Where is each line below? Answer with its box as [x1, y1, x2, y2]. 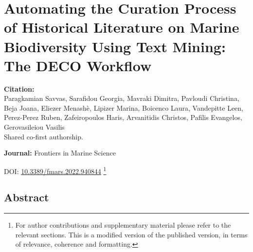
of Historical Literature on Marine [4, 17, 239, 37]
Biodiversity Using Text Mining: [4, 36, 226, 56]
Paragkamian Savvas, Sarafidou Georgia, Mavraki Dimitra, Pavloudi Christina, [4, 93, 239, 103]
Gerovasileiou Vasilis [4, 122, 65, 132]
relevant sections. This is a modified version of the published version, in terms [15, 229, 248, 239]
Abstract [4, 190, 49, 205]
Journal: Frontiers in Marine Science [4, 148, 116, 158]
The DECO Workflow [4, 55, 152, 75]
